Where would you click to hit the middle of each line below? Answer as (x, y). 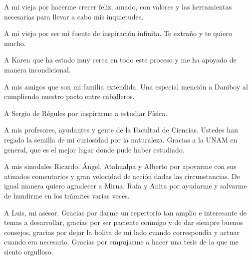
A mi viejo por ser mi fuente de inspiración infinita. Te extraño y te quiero (118, 33)
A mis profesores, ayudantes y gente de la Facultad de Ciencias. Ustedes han (121, 130)
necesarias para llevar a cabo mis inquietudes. (74, 16)
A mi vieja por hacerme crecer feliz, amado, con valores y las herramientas (118, 6)
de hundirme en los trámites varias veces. (67, 195)
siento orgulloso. (29, 251)
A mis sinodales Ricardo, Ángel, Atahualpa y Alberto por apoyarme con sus (120, 166)
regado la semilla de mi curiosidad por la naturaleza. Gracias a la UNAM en (121, 139)
